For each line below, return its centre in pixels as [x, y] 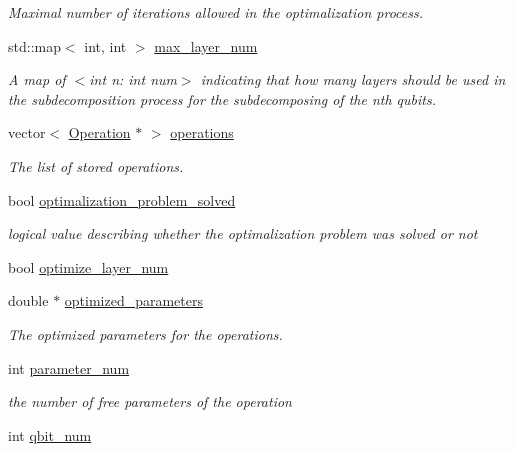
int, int [105, 45]
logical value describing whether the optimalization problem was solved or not [243, 233]
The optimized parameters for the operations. [145, 333]
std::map [34, 45]
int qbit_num [50, 434]
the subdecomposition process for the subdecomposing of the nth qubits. [222, 98]
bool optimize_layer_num [88, 266]
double [28, 300]
